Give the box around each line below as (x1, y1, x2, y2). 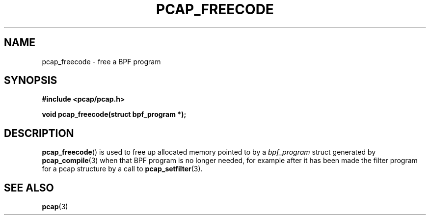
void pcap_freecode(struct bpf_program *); (42, 110, 187, 119)
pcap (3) (42, 202, 68, 211)
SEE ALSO (4, 181, 54, 194)
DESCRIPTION (4, 127, 74, 139)
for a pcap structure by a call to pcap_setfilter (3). (42, 164, 203, 173)
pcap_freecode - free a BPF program (42, 57, 161, 66)
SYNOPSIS (4, 74, 57, 87)
